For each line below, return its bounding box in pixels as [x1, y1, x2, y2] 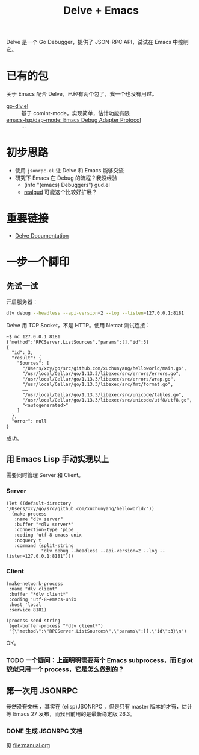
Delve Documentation [14, 232, 69, 239]
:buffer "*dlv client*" [8, 592, 69, 598]
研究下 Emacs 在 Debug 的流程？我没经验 [14, 174, 118, 182]
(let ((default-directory [6, 500, 71, 507]
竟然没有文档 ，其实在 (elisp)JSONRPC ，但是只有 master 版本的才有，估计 [6, 703, 192, 710]
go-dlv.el [6, 103, 29, 110]
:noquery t [14, 537, 42, 543]
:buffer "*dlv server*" [14, 521, 74, 528]
